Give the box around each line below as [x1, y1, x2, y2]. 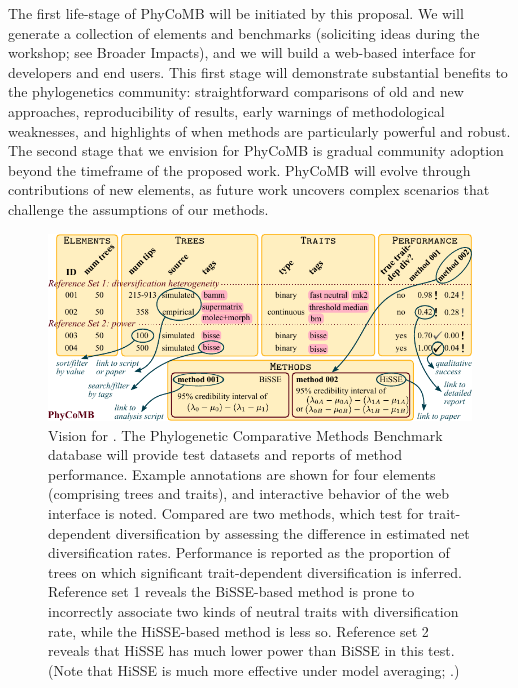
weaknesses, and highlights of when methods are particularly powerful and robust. [8, 120, 511, 141]
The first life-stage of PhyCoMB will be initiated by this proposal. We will [8, 3, 464, 23]
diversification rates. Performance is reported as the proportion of [48, 542, 450, 563]
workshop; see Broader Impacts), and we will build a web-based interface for [8, 42, 476, 63]
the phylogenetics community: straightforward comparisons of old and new [8, 81, 464, 102]
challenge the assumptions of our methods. [8, 198, 269, 219]
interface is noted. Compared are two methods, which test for [48, 502, 424, 523]
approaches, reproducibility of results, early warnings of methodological [8, 100, 445, 121]
